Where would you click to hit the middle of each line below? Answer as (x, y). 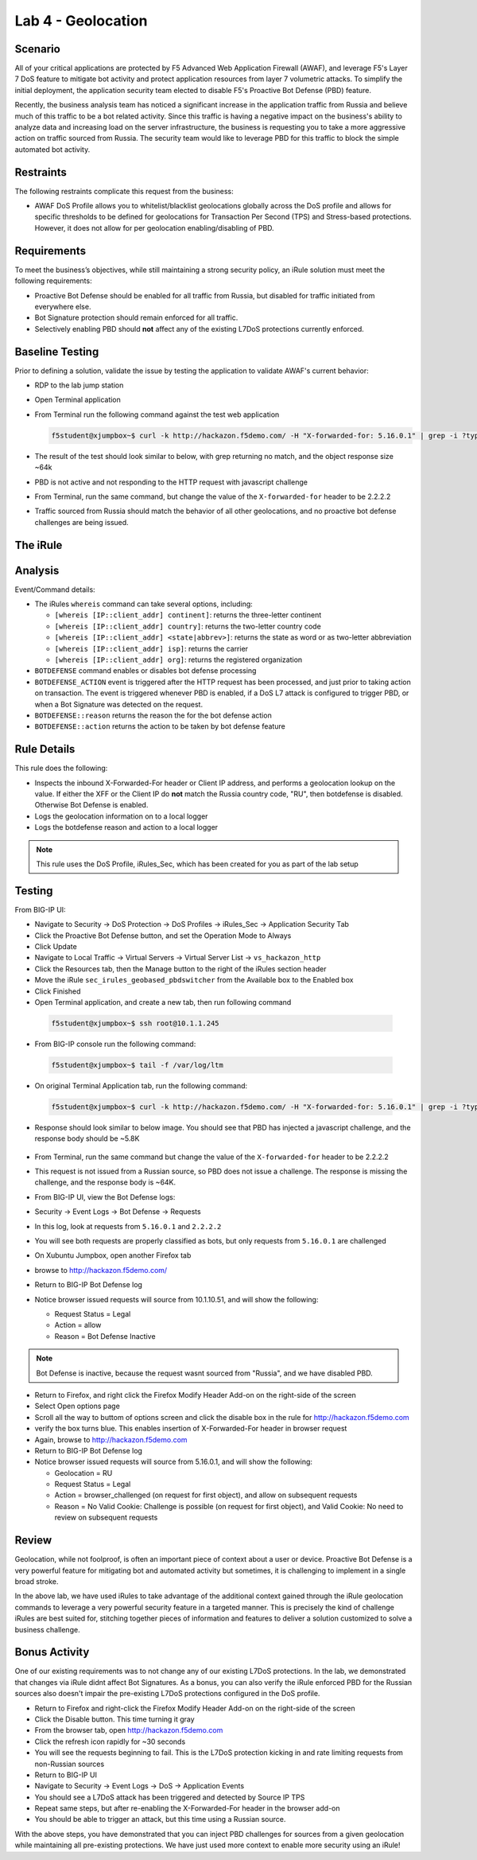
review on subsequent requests (106, 1518)
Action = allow (78, 1325)
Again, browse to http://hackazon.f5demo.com (111, 1439)
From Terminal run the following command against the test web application (157, 414)
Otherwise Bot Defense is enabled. (91, 805)
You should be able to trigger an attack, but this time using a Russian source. (160, 1819)
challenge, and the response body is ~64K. (105, 1182)
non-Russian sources (70, 1764)
